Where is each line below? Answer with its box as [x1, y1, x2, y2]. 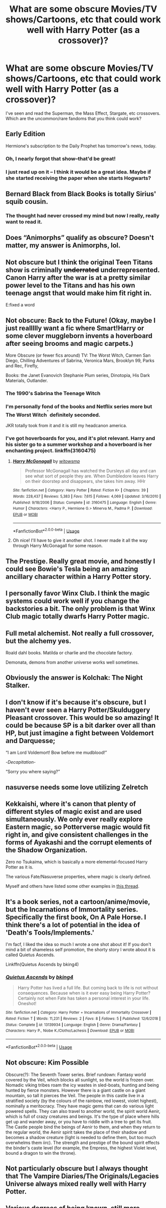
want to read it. [5, 218, 42, 225]
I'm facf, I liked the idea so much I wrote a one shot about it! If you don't [5, 941, 152, 947]
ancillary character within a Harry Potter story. [5, 572, 152, 581]
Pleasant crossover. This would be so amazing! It [5, 713, 159, 722]
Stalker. [5, 681, 30, 690]
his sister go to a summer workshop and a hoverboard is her [5, 441, 152, 448]
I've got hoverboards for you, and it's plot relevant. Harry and [5, 435, 156, 442]
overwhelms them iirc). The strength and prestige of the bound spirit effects [5, 1140, 160, 1145]
